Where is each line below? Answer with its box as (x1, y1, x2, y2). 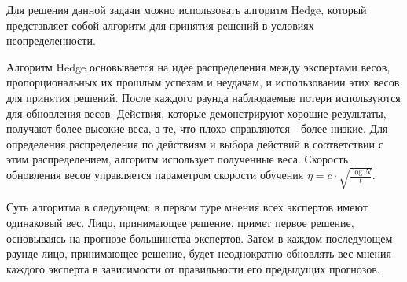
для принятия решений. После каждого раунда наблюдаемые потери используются (6, 89, 401, 105)
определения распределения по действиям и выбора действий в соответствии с (6, 135, 383, 152)
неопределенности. (6, 32, 96, 49)
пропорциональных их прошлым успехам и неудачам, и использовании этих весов (6, 74, 400, 90)
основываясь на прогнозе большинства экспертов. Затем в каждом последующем (6, 229, 393, 246)
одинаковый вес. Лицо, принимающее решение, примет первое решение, (6, 214, 354, 231)
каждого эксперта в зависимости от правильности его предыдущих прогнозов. (6, 260, 380, 277)
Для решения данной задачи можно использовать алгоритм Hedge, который (6, 2, 367, 17)
